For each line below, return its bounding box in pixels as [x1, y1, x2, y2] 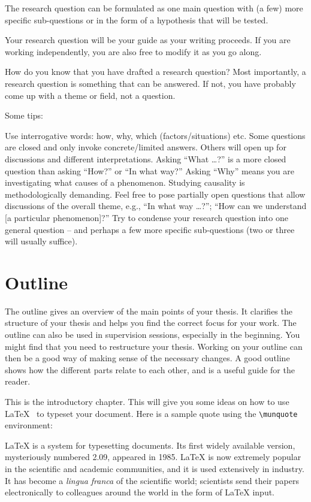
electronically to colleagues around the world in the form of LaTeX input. [5, 486, 275, 498]
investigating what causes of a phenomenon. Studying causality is [5, 176, 245, 189]
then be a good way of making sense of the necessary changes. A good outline [5, 352, 290, 364]
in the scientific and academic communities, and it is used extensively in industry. [5, 462, 304, 474]
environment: [5, 419, 53, 431]
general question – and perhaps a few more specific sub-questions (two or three [5, 223, 295, 235]
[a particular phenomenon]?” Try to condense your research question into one [5, 211, 288, 223]
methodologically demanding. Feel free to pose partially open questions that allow [5, 188, 306, 200]
